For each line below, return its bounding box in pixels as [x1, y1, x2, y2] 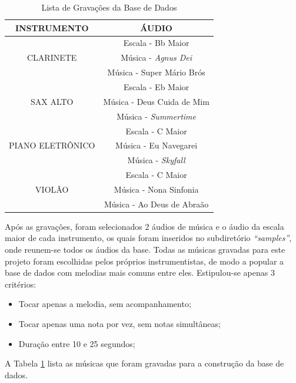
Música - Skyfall [127, 154, 185, 166]
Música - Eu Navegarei [115, 139, 198, 151]
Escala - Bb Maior [123, 37, 189, 49]
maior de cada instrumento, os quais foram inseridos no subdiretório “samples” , [5, 232, 292, 244]
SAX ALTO [30, 95, 74, 107]
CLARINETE [27, 51, 77, 64]
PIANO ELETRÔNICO [9, 139, 95, 151]
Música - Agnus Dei [121, 51, 192, 64]
